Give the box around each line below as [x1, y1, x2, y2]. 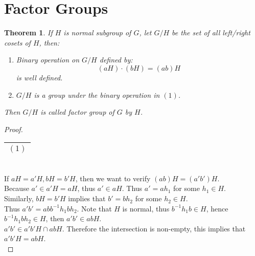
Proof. [4, 123, 23, 134]
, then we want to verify [75, 173, 151, 183]
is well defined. [16, 72, 63, 82]
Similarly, [4, 193, 34, 204]
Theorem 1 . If [4, 27, 53, 38]
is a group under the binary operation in [34, 89, 160, 100]
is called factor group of [40, 106, 114, 117]
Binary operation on [16, 54, 80, 65]
